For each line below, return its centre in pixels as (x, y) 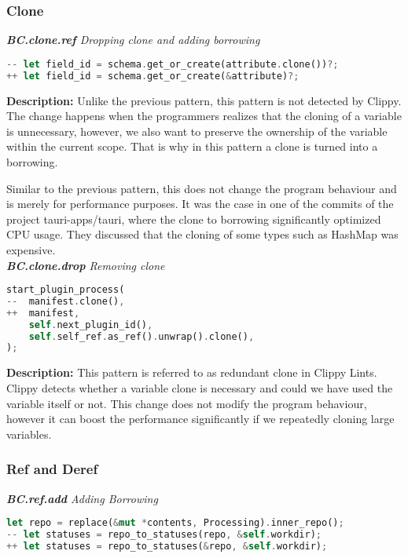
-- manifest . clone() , (66, 301)
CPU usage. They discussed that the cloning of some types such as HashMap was (202, 234)
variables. (29, 434)
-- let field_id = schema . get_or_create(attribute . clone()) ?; (173, 64)
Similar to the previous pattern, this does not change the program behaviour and (202, 188)
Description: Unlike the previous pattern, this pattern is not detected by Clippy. (204, 100)
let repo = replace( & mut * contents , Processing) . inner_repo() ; (175, 523)
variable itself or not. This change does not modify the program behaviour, (187, 403)
